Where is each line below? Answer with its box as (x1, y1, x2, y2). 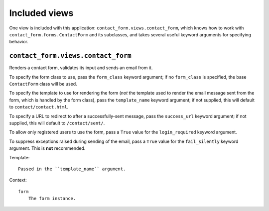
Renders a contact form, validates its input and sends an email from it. (9, 65, 153, 71)
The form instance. (28, 196, 76, 202)
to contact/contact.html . (9, 104, 69, 110)
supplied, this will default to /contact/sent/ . (9, 120, 105, 126)
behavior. (9, 39, 28, 45)
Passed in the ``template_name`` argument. (18, 166, 126, 172)
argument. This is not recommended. (9, 145, 86, 151)
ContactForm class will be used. (9, 81, 77, 87)
